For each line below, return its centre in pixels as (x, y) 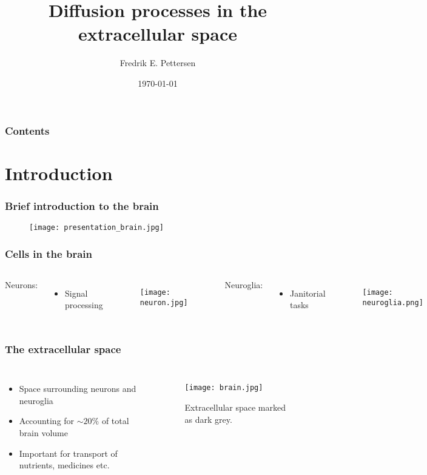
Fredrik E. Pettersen (158, 63)
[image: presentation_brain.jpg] (96, 228)
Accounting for (47, 421)
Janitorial (308, 293)
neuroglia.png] (393, 302)
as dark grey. (208, 419)
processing (84, 305)
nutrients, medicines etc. (64, 465)
